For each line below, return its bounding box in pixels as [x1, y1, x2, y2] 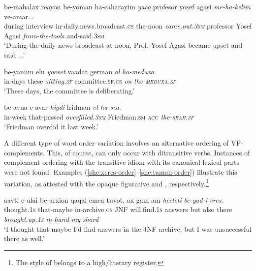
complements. [4, 147, 45, 157]
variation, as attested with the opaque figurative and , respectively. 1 [4, 177, 209, 188]
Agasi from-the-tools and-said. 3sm [4, 30, 105, 40]
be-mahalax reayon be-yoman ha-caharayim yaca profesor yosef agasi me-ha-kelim [4, 1, 251, 11]
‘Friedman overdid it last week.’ [4, 121, 98, 131]
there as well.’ [4, 233, 45, 243]
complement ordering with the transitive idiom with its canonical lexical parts [4, 157, 239, 167]
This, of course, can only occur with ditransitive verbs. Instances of [47, 147, 250, 157]
